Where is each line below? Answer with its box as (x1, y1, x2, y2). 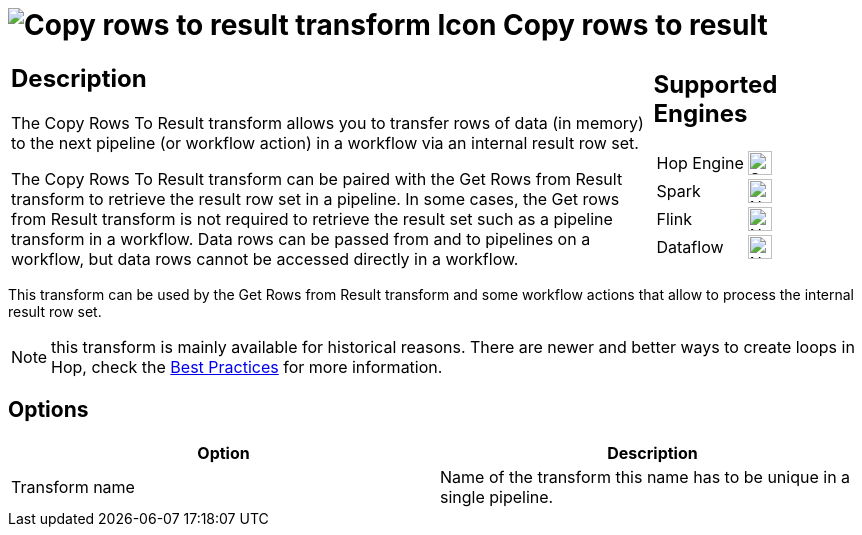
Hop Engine (656, 153, 744, 174)
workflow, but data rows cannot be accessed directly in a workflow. (11, 248, 519, 269)
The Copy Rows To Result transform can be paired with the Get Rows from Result (11, 168, 623, 189)
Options (8, 397, 89, 423)
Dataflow (656, 237, 724, 258)
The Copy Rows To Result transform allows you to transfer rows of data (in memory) (11, 112, 644, 133)
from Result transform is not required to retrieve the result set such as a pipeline (11, 208, 613, 229)
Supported (653, 70, 778, 100)
